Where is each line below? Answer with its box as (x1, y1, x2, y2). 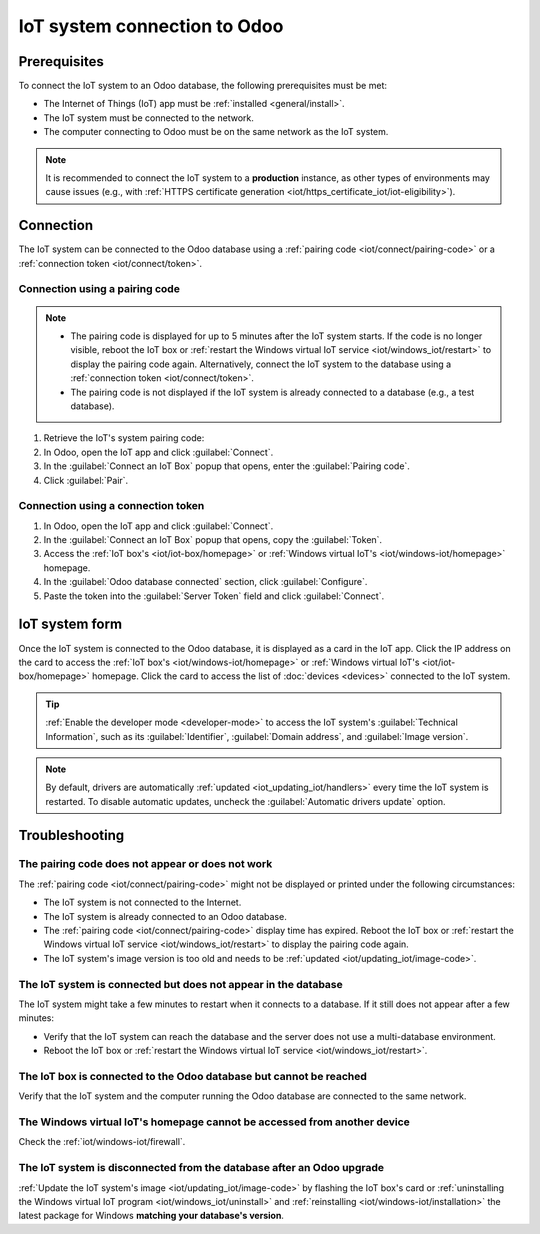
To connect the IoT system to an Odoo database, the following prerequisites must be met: (18, 80, 387, 92)
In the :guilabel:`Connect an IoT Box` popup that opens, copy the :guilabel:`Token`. (43, 534, 383, 546)
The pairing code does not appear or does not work (18, 857, 273, 871)
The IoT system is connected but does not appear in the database (18, 977, 344, 991)
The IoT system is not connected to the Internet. (43, 896, 242, 909)
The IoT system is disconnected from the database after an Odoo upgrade (18, 1161, 385, 1175)
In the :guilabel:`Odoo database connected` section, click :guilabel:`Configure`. (43, 576, 368, 588)
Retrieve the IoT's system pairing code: (43, 432, 205, 444)
